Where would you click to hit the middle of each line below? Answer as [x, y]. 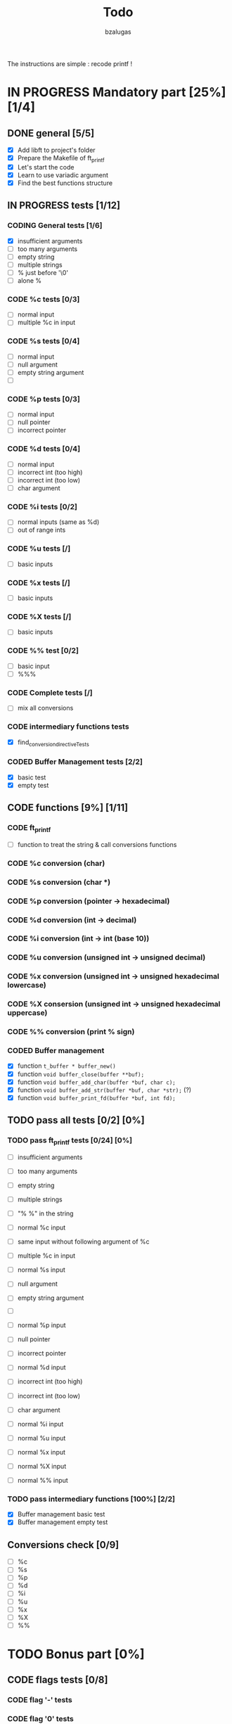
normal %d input [41, 1367]
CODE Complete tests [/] [50, 692]
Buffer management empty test [63, 1522]
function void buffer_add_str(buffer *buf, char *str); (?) [104, 1090]
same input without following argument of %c [83, 1241]
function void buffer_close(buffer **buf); [81, 1074]
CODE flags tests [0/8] [58, 1680]
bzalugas [118, 32]
